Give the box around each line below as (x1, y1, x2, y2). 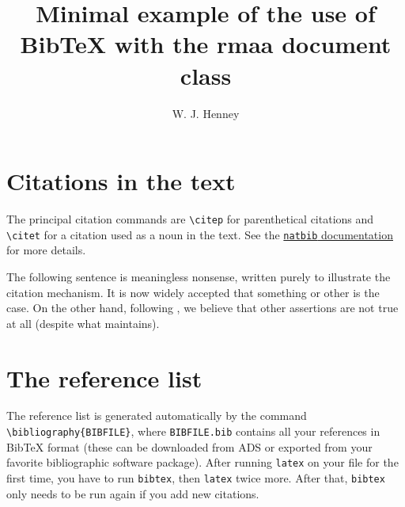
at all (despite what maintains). (6, 314, 160, 331)
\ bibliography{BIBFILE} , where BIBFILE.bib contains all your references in (6, 423, 380, 440)
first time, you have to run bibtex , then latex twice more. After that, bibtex (6, 469, 385, 486)
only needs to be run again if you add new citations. (6, 485, 259, 501)
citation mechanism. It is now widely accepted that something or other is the (6, 284, 380, 300)
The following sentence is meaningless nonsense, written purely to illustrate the (6, 268, 391, 284)
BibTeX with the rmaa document (20, 28, 392, 60)
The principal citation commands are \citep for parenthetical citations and (6, 211, 374, 227)
